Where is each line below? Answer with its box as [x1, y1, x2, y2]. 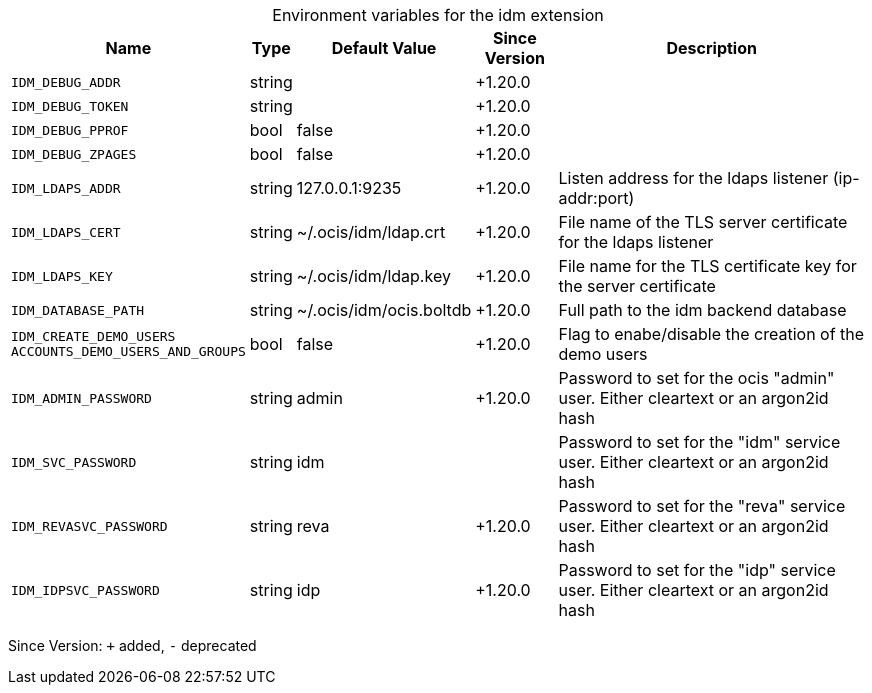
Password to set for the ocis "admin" [558, 368, 835, 388]
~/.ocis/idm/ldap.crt [296, 222, 446, 242]
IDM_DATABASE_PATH [11, 302, 145, 318]
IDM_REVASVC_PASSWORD [11, 518, 168, 534]
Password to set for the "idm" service [558, 432, 841, 452]
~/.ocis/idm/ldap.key [296, 266, 451, 286]
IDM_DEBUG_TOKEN [11, 98, 129, 114]
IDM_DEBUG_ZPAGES [11, 146, 137, 162]
